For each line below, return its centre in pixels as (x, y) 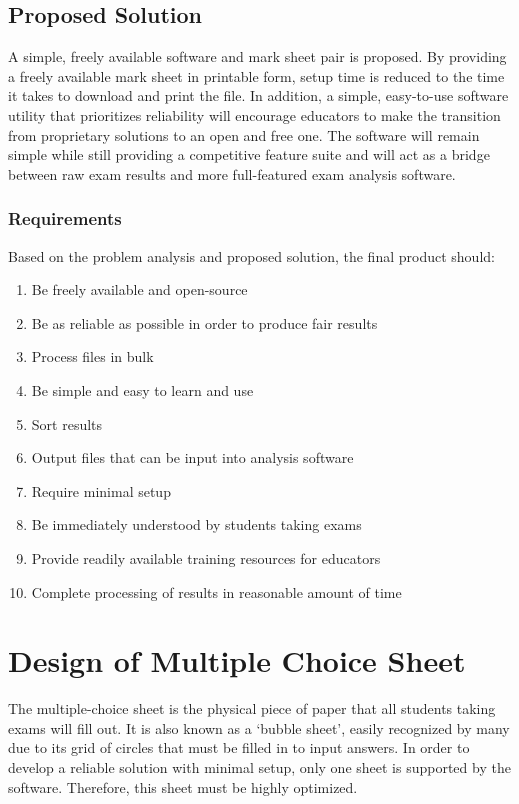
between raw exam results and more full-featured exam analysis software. (232, 173)
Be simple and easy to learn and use (142, 389)
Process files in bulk (92, 356)
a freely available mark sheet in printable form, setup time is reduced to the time (256, 75)
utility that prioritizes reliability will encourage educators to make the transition (254, 114)
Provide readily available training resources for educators (206, 557)
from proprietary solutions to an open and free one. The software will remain (244, 134)
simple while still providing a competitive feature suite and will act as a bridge (249, 154)
